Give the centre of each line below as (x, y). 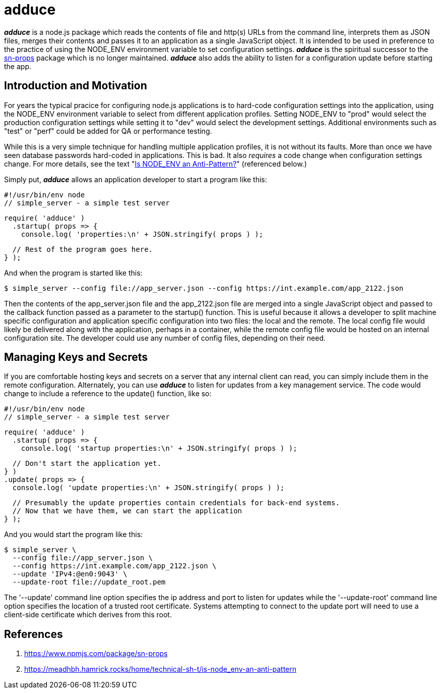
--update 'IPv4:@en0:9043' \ (70, 574)
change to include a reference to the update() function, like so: (108, 394)
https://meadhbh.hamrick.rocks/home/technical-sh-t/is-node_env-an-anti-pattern (161, 669)
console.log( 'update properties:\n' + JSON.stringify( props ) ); (148, 488)
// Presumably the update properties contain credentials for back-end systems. (176, 503)
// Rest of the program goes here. (83, 249)
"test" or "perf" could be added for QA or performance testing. (108, 131)
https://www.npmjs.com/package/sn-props (96, 654)
